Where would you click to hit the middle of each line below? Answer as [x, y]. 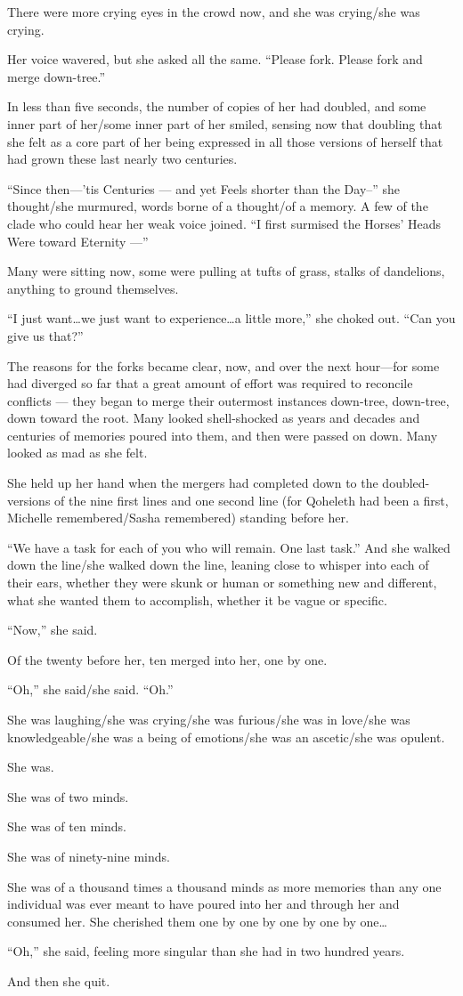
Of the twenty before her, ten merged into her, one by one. [167, 659]
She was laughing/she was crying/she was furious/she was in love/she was [209, 719]
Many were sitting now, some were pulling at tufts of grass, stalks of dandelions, [226, 271]
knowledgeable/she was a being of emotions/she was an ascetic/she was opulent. [226, 737]
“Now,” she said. [53, 630]
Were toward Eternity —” [78, 241]
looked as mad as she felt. [77, 453]
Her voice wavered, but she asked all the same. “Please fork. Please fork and [215, 59]
